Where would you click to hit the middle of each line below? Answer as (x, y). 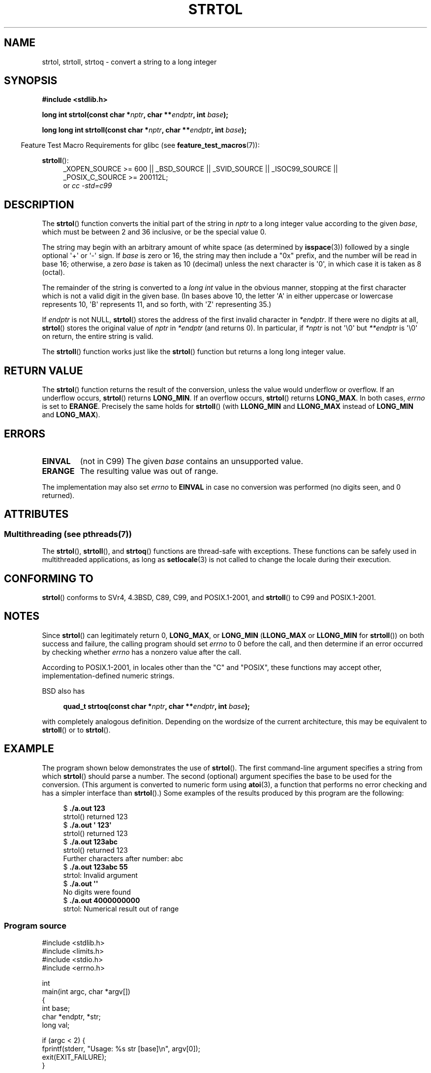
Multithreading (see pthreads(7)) (68, 534)
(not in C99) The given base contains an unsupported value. (191, 461)
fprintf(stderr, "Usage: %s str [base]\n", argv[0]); (121, 1049)
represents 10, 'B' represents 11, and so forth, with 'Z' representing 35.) (157, 304)
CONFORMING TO (49, 578)
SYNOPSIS (31, 81)
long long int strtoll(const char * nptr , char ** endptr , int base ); (144, 130)
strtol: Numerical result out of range (121, 908)
